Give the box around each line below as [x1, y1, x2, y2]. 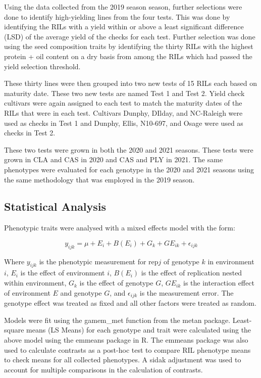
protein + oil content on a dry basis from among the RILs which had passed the [4, 51, 252, 61]
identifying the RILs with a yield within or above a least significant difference [4, 21, 244, 32]
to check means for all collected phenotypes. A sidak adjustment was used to [4, 354, 241, 365]
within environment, [4, 277, 67, 288]
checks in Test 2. [4, 127, 56, 138]
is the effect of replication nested [141, 267, 242, 278]
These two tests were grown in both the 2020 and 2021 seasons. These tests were [4, 144, 253, 155]
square [4, 324, 24, 335]
